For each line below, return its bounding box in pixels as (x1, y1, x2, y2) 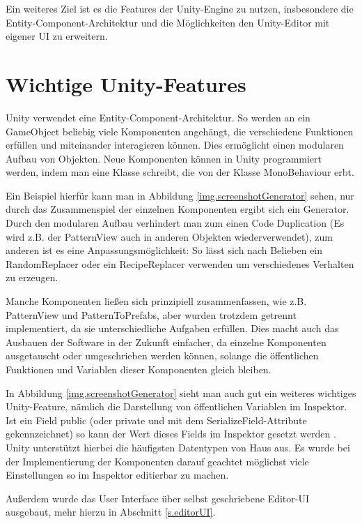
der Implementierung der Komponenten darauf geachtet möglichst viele (6, 454, 309, 468)
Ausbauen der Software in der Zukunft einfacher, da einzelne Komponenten (6, 334, 326, 349)
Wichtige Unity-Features (6, 69, 246, 98)
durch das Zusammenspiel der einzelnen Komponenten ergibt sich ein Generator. (6, 202, 349, 216)
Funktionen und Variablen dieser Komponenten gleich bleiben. (6, 362, 271, 376)
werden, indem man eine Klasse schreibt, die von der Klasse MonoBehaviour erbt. (6, 165, 354, 179)
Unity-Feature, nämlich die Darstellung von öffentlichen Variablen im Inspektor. (6, 399, 347, 414)
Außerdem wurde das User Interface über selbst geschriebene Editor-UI (6, 491, 309, 505)
